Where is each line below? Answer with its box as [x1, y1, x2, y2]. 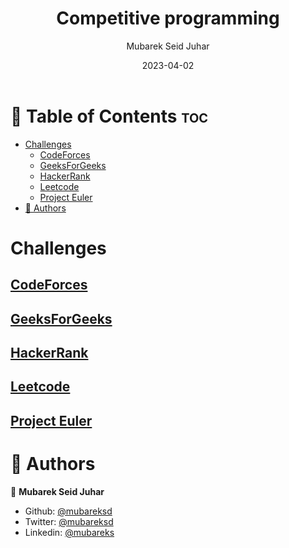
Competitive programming [56, 7, 280, 30]
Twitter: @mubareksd [24, 515, 114, 527]
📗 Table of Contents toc [10, 105, 209, 127]
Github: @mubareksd [24, 505, 113, 517]
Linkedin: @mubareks [24, 526, 115, 538]
